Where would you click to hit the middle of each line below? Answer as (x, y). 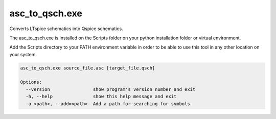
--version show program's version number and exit (111, 89)
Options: (31, 82)
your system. (23, 54)
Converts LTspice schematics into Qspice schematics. (66, 29)
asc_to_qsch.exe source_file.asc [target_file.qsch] (88, 68)
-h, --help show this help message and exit (101, 97)
